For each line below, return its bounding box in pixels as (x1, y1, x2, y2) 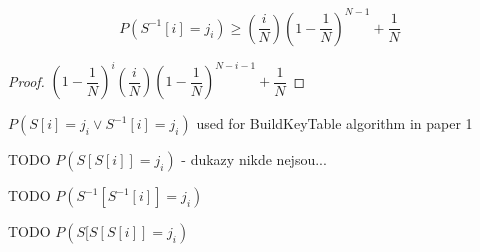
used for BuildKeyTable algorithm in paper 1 (196, 113, 473, 133)
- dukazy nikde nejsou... (181, 149, 327, 169)
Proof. (8, 70, 45, 90)
